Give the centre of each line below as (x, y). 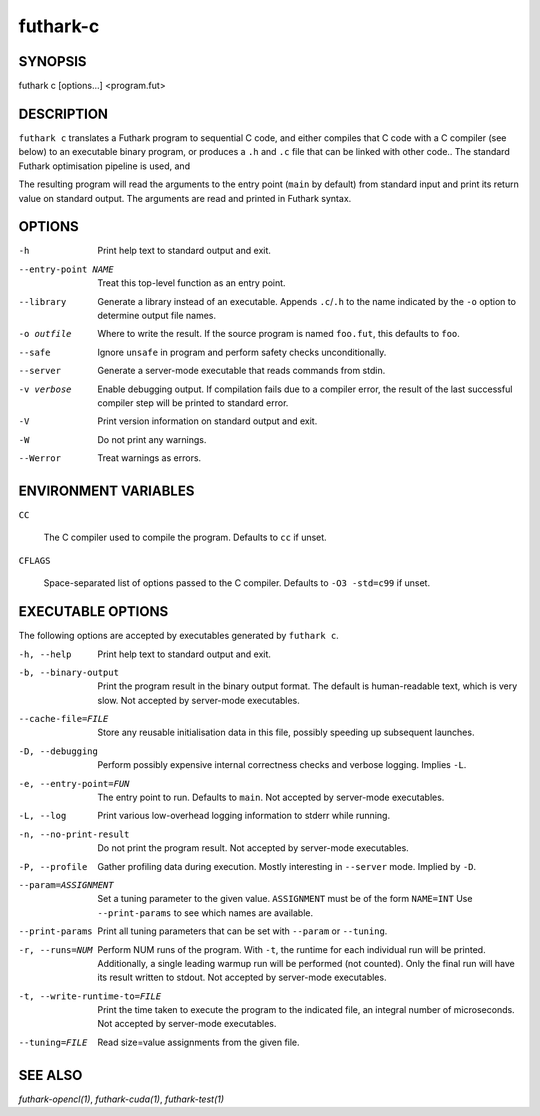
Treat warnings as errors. (149, 458)
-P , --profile (53, 866)
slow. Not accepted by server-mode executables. (198, 700)
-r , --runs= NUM (56, 949)
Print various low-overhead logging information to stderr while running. (243, 816)
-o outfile (45, 334)
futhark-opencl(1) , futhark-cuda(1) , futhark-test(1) (121, 1099)
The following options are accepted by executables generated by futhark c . (178, 636)
